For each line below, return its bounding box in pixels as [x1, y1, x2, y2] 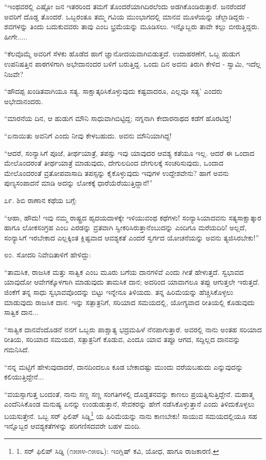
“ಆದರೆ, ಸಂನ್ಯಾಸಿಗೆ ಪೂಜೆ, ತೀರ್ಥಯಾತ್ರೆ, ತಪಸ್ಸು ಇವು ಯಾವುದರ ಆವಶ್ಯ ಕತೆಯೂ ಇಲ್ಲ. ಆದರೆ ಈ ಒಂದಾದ [4, 147, 255, 158]
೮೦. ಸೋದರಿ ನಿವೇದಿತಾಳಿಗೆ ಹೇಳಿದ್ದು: [4, 249, 92, 260]
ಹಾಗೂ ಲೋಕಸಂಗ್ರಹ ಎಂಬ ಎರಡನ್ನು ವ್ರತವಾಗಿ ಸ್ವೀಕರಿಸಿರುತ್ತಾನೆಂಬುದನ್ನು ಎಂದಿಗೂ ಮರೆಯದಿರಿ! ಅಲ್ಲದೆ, [4, 222, 247, 233]
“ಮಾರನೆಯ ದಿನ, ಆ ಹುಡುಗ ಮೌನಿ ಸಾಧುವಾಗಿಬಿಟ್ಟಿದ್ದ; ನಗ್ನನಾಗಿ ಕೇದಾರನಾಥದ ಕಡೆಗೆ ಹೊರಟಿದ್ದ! [4, 113, 232, 124]
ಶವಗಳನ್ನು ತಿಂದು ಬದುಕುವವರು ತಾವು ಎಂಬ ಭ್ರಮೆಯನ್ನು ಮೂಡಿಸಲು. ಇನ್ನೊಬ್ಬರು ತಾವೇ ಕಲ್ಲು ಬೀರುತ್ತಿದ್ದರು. [4, 21, 259, 32]
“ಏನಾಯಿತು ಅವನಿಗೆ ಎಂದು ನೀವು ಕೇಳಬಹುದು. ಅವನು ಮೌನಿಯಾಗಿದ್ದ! [4, 130, 172, 141]
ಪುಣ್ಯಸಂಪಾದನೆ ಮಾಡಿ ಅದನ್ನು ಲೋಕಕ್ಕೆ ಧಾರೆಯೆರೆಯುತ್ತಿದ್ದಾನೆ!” [4, 177, 153, 188]
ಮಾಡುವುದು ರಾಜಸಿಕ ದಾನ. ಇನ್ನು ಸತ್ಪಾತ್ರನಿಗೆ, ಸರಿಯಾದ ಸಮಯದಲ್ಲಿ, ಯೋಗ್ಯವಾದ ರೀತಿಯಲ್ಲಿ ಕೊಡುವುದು [4, 296, 255, 307]
